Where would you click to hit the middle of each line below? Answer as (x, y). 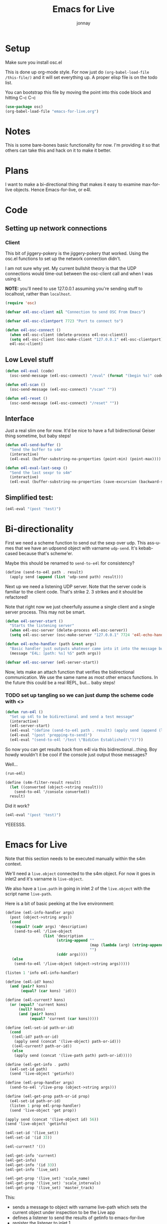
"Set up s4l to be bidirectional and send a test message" (72, 717)
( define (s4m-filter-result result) (43, 782)
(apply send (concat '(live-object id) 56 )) (52, 1119)
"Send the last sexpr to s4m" (41, 473)
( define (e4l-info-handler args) (40, 913)
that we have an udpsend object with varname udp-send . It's (76, 548)
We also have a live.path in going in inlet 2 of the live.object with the (78, 889)
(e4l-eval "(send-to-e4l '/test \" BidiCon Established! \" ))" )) (76, 740)
